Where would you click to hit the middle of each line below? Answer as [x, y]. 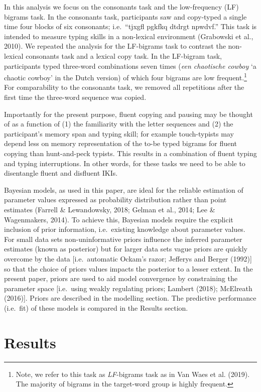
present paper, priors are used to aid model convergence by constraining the [121, 278]
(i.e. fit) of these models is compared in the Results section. [96, 307]
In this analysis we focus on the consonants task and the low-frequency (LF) [121, 7]
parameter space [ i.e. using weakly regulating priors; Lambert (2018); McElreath [128, 288]
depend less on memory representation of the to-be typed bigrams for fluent [121, 143]
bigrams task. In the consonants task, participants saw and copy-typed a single [125, 16]
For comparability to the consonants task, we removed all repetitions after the [124, 87]
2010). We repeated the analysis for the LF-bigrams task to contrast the [115, 46]
